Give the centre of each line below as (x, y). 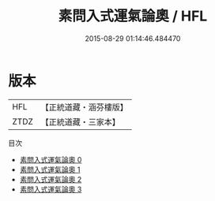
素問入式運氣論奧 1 (50, 169)
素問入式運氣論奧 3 (51, 189)
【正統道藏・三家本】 (81, 121)
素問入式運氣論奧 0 (51, 159)
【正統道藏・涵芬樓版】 (85, 107)
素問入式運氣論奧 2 (51, 179)
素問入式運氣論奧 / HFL (133, 16)
